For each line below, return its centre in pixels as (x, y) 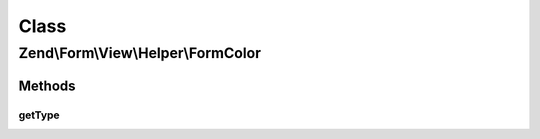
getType (39, 115)
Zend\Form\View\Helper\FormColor (140, 53)
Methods (47, 85)
